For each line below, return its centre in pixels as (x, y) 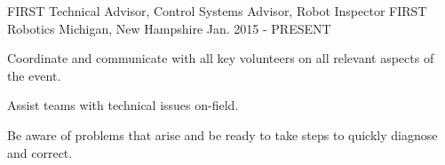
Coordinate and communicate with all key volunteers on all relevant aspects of (221, 58)
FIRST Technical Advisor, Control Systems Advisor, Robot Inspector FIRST (217, 11)
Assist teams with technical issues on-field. (123, 105)
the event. (34, 75)
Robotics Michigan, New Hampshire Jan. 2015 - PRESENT (169, 28)
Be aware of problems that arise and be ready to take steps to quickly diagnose (222, 134)
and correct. (40, 152)
